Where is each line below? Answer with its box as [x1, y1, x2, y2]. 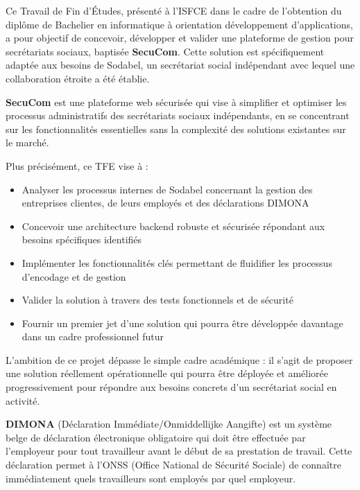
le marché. [6, 135, 49, 150]
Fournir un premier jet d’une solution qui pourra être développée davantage [22, 315, 343, 330]
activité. [6, 393, 40, 408]
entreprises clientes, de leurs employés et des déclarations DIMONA [22, 195, 309, 210]
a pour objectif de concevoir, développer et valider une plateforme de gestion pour [6, 30, 354, 45]
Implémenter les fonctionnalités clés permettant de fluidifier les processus [22, 255, 332, 270]
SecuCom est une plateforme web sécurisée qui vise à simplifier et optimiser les [6, 94, 347, 109]
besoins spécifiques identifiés [22, 232, 142, 247]
